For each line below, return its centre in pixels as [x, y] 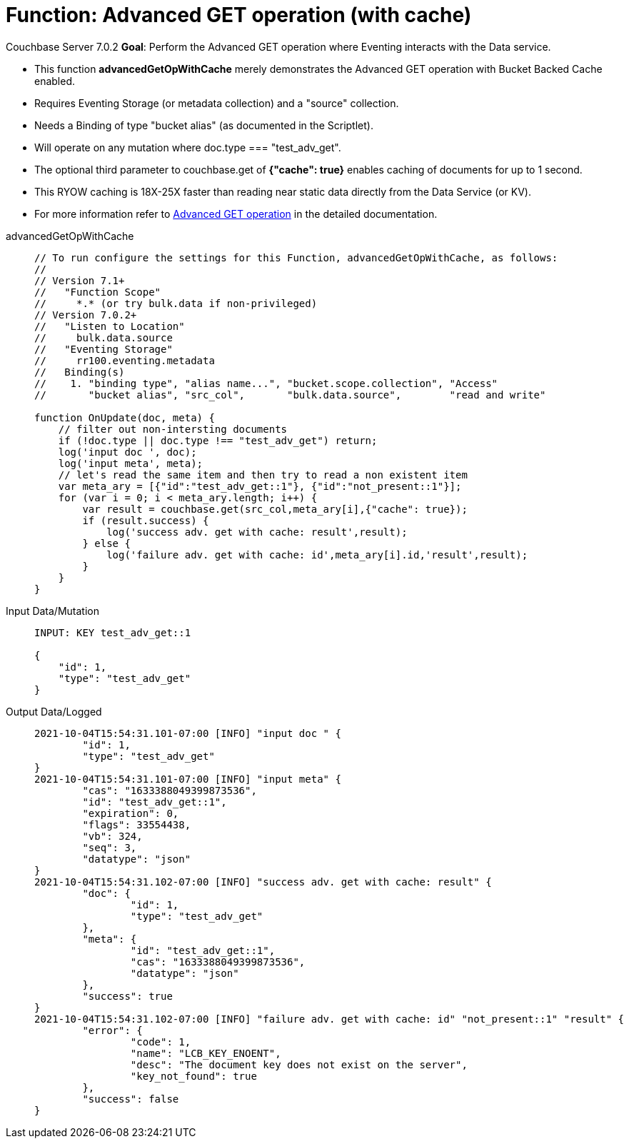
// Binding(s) [80, 372]
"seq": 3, [110, 847]
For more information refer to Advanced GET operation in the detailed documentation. [236, 214]
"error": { [112, 1030]
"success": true [127, 996]
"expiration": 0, [131, 813]
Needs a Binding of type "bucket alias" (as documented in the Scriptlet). [204, 125]
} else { [106, 543]
